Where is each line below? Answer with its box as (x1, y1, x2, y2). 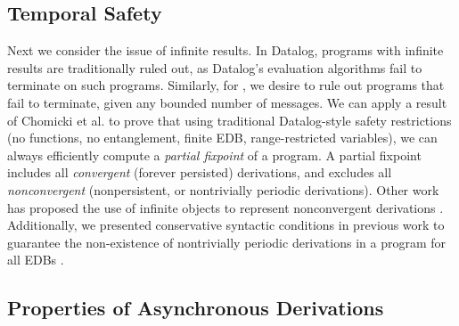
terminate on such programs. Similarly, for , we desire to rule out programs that (7, 76, 445, 94)
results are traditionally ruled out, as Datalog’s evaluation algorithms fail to (7, 58, 422, 77)
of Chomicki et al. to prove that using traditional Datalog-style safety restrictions (7, 110, 452, 129)
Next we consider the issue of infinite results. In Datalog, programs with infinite (7, 41, 444, 60)
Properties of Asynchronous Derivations (7, 294, 384, 322)
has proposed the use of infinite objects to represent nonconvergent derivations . (7, 198, 444, 216)
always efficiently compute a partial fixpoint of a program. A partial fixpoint (7, 145, 422, 164)
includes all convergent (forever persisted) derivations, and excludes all (7, 163, 392, 182)
